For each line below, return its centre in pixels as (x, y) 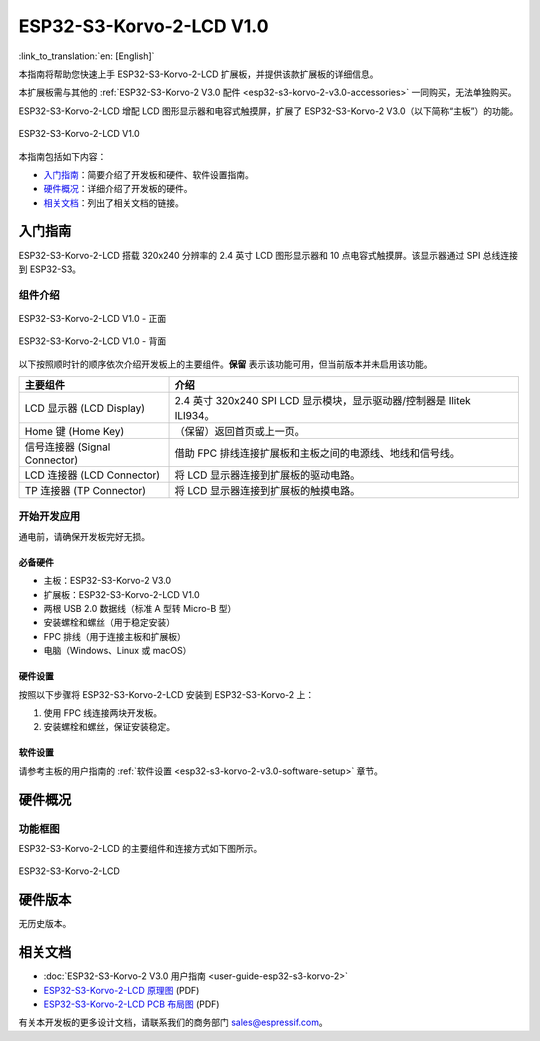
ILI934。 (194, 416)
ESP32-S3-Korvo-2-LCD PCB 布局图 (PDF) (131, 1004)
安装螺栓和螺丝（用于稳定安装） (109, 622)
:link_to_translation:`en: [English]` (86, 56)
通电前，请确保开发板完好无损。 (84, 536)
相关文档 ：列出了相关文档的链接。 (113, 202)
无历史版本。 (45, 924)
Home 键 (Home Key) (74, 432)
